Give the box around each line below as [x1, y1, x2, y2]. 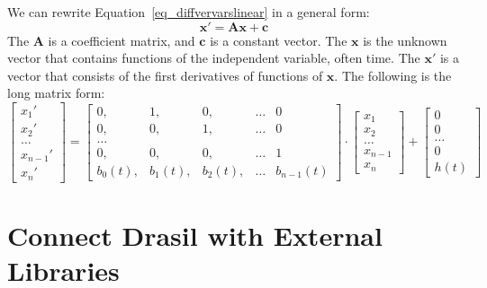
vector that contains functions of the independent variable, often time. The [7, 48, 420, 67]
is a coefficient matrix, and [48, 31, 195, 49]
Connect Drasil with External [7, 217, 383, 254]
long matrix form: [7, 83, 105, 102]
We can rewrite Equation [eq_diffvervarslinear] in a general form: [7, 3, 370, 21]
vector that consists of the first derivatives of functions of [7, 65, 323, 84]
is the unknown [363, 31, 447, 49]
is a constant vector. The [210, 31, 347, 49]
